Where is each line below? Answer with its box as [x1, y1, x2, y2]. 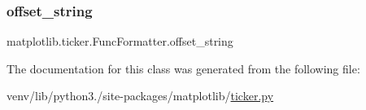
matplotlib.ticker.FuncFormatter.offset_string [7, 33, 233, 50]
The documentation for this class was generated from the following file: [7, 59, 360, 77]
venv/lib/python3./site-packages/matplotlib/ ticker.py [7, 87, 274, 104]
